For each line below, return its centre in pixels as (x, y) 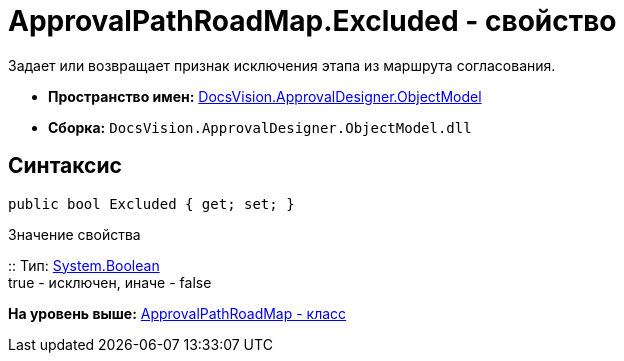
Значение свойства (74, 234)
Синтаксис (65, 166)
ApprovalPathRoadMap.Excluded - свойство (312, 21)
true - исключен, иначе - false (110, 282)
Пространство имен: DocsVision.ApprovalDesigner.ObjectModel (265, 96)
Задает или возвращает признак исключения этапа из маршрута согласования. (282, 65)
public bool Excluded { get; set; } (151, 203)
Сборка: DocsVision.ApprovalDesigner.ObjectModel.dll (260, 127)
